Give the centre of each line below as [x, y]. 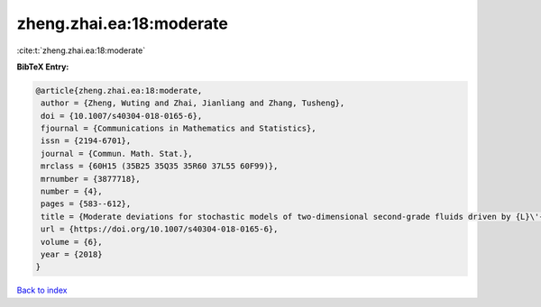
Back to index [42, 290]
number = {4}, [72, 192]
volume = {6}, [72, 242]
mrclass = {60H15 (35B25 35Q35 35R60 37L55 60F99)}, [160, 166]
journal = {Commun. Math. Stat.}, [117, 153]
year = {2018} [72, 254]
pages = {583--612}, [86, 204]
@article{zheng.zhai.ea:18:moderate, [119, 90]
